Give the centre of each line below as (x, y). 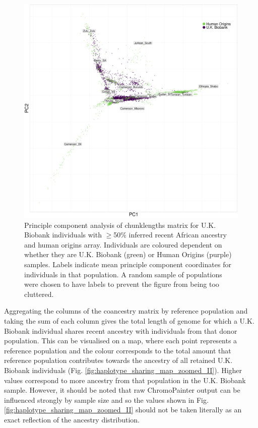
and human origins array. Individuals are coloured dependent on (123, 244)
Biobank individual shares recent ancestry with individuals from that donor (121, 330)
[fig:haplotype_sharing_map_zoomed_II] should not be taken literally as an (123, 410)
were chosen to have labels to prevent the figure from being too (122, 284)
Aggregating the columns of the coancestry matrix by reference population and (126, 311)
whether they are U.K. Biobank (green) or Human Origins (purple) (128, 254)
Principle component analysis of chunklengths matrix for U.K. (120, 225)
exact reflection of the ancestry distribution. (72, 419)
